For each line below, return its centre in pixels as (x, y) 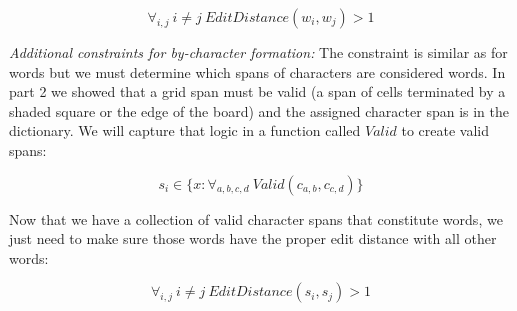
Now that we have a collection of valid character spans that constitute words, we (256, 218)
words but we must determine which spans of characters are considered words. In (257, 71)
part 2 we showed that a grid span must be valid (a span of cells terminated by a (257, 91)
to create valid (445, 130)
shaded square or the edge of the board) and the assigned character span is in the (259, 110)
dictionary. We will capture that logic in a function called (185, 130)
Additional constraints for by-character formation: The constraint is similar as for (258, 52)
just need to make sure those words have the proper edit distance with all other (253, 238)
